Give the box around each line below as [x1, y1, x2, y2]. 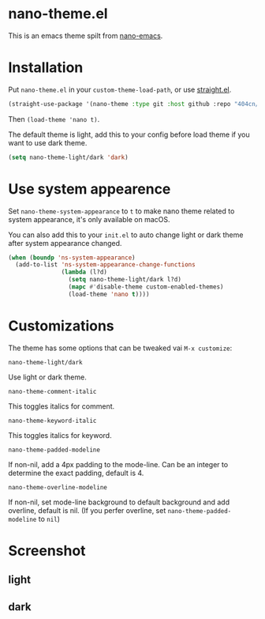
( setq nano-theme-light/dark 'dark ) [8, 153, 129, 161]
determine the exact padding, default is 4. [8, 468, 144, 477]
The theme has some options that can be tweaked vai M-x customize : [8, 343, 233, 353]
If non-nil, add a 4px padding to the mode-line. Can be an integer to [8, 459, 229, 469]
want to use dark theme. [8, 138, 88, 147]
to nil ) [38, 514, 61, 523]
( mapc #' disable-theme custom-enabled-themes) [68, 283, 224, 291]
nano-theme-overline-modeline [8, 483, 108, 491]
